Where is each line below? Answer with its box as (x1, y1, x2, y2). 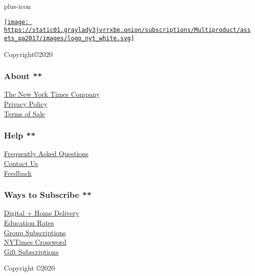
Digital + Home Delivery (4, 208, 79, 218)
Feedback (4, 167, 32, 178)
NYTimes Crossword (4, 237, 66, 247)
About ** (4, 70, 42, 82)
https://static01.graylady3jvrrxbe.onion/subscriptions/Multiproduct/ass (4, 27, 251, 34)
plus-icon (4, 1, 31, 11)
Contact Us (4, 158, 38, 168)
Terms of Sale (4, 108, 45, 118)
